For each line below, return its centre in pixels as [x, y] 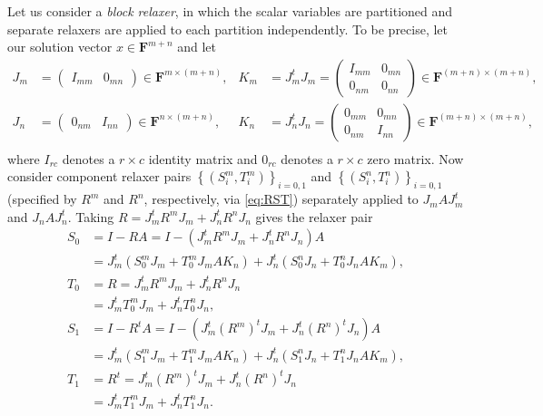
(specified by [42, 199]
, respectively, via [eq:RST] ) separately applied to [281, 199]
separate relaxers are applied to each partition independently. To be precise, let [228, 29]
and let [197, 47]
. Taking [91, 216]
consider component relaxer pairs [99, 176]
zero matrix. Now [415, 158]
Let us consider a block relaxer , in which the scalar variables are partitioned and [230, 11]
